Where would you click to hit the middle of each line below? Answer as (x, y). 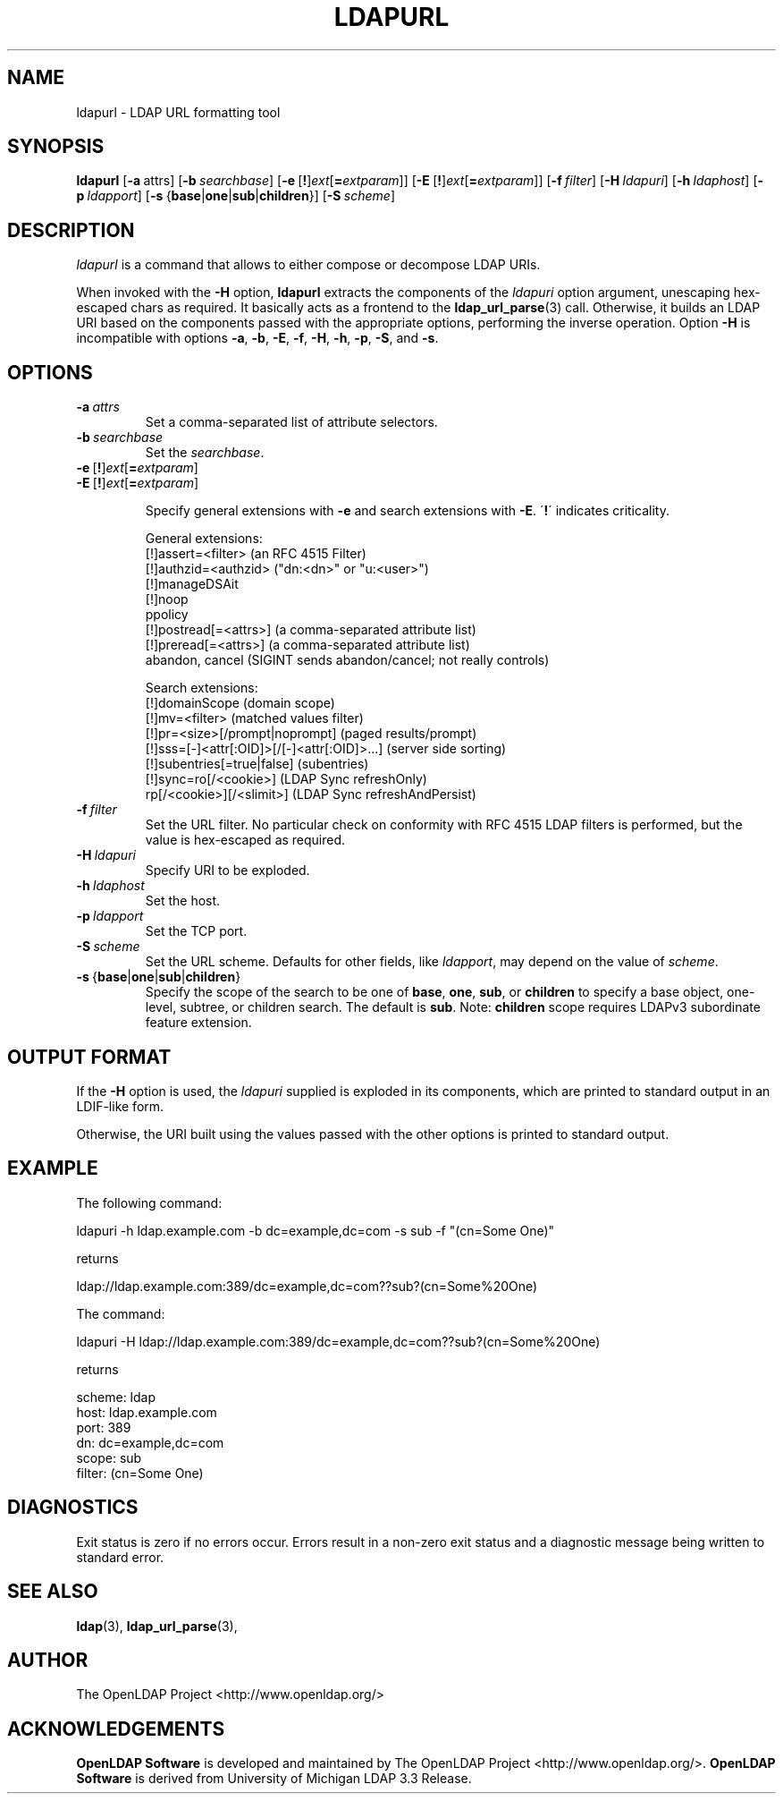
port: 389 (104, 1427)
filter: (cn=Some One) (140, 1473)
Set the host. (183, 901)
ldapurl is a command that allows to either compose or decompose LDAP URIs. (308, 265)
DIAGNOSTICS (73, 1508)
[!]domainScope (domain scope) (240, 703)
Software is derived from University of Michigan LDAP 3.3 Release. (274, 1779)
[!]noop (167, 599)
